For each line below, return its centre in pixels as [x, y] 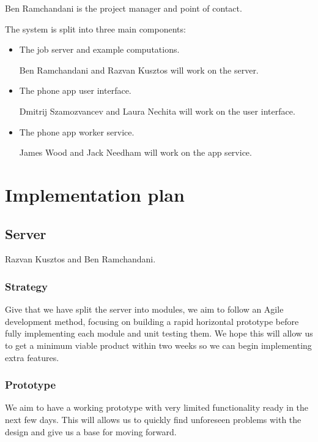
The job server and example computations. [99, 49]
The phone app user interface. [75, 90]
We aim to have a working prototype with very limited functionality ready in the [157, 407]
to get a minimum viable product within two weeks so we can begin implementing [158, 345]
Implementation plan [95, 194]
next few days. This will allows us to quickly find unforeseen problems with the [153, 419]
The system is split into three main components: [95, 29]
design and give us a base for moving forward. [91, 431]
